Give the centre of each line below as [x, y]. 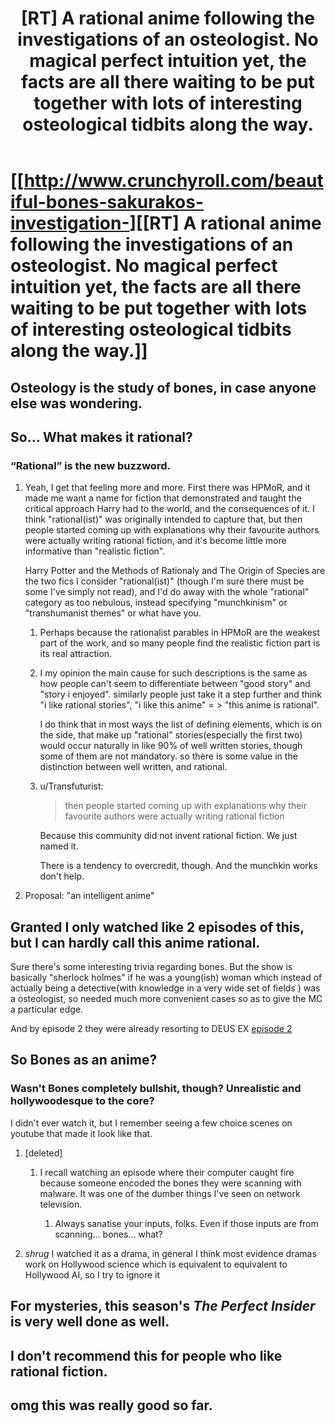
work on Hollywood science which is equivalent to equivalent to [156, 1264]
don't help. [62, 876]
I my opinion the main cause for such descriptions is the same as [173, 673]
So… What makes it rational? [101, 437]
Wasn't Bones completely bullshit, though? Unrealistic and [156, 1089]
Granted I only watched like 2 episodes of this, [157, 927]
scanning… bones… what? [108, 1234]
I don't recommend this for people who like [146, 1355]
